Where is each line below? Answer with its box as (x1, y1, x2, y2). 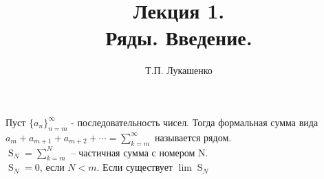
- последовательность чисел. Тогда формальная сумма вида (71, 115, 318, 129)
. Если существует (96, 160, 173, 174)
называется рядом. (155, 130, 232, 144)
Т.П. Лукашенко (145, 63, 213, 77)
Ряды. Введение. (105, 23, 252, 51)
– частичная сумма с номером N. (70, 145, 208, 159)
